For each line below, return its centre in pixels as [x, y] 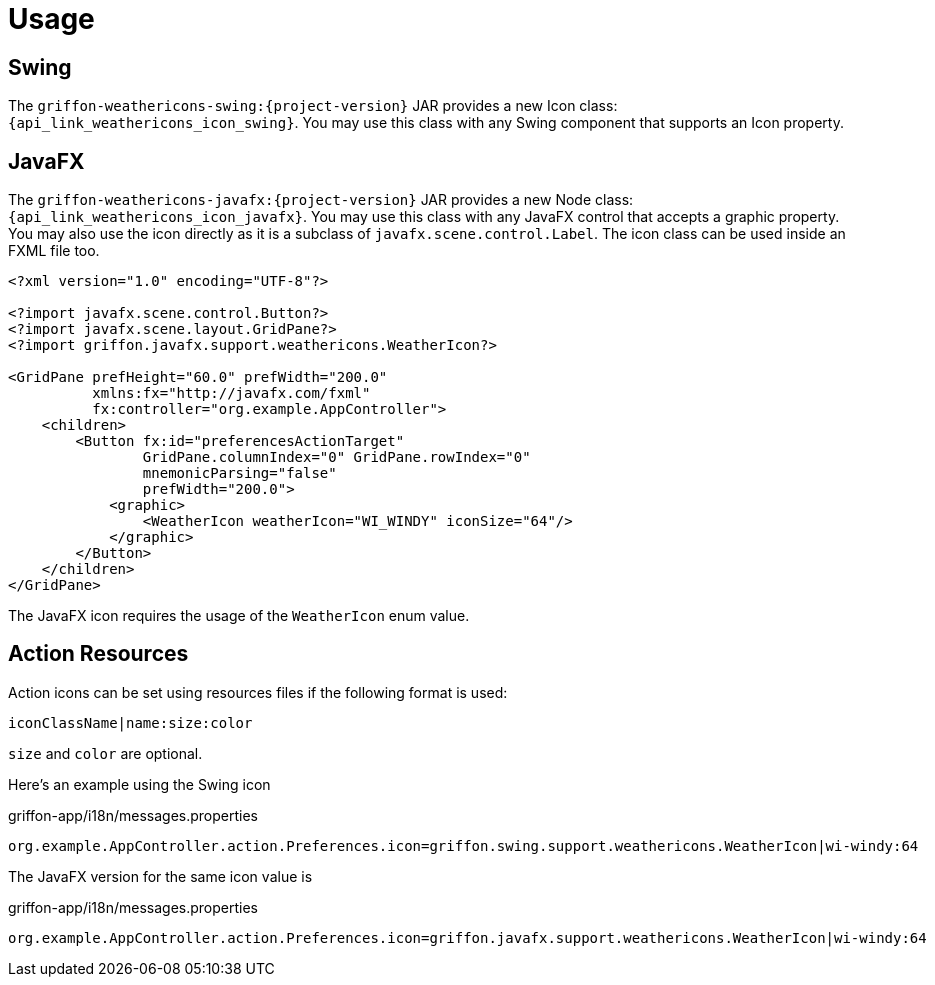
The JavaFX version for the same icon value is [160, 876]
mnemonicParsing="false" [239, 473]
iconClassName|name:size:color [130, 722]
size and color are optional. [105, 753]
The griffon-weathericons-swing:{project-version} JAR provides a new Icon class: [313, 106]
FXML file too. [54, 251]
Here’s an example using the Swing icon [139, 784]
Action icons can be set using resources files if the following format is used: [258, 692]
